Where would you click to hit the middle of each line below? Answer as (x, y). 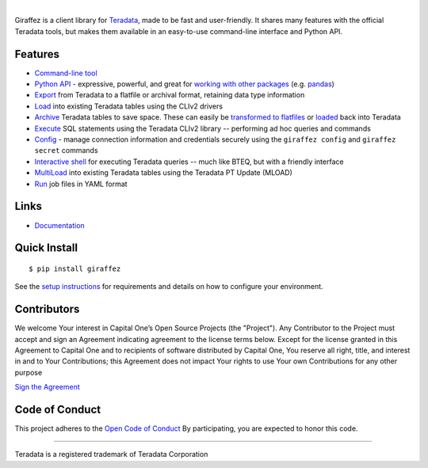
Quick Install (46, 248)
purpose (29, 372)
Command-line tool (66, 73)
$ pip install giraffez (75, 268)
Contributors (47, 309)
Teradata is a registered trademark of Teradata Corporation (111, 455)
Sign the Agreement (48, 387)
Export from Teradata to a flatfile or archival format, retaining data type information (170, 95)
